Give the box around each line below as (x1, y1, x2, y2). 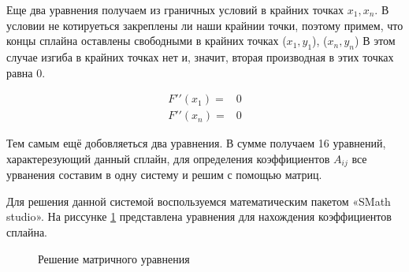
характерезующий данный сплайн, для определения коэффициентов (6, 150, 330, 166)
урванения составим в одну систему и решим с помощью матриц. (6, 166, 322, 183)
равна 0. (6, 64, 46, 80)
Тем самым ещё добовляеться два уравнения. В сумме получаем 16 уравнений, (6, 135, 386, 151)
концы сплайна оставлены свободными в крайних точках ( (6, 32, 287, 49)
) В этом (355, 32, 396, 49)
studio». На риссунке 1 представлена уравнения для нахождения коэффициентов (6, 208, 392, 225)
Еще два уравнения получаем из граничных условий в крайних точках (6, 2, 344, 17)
